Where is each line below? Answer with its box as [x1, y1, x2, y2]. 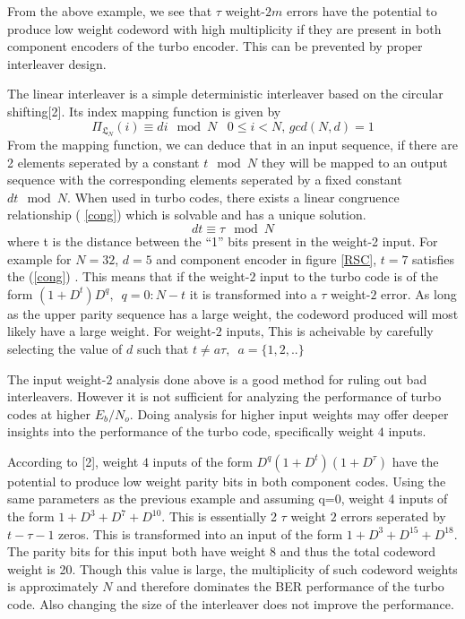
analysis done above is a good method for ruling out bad [116, 369, 427, 388]
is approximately [7, 577, 99, 596]
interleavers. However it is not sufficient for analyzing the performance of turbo [7, 387, 442, 406]
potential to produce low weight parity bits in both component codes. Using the [7, 471, 446, 490]
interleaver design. [7, 54, 107, 73]
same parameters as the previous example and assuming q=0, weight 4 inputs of [7, 489, 448, 508]
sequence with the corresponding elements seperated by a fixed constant [7, 170, 402, 189]
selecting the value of [7, 339, 123, 357]
